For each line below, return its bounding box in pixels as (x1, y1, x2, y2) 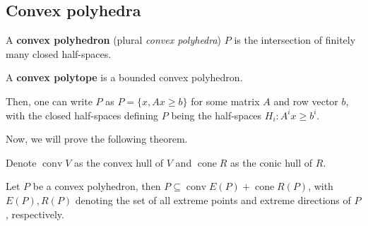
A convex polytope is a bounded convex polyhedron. (6, 70, 243, 85)
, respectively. (6, 206, 64, 221)
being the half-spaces (171, 107, 262, 122)
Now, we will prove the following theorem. (6, 131, 188, 146)
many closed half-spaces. (6, 46, 112, 61)
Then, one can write (6, 93, 93, 108)
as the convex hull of (74, 155, 164, 169)
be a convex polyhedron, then (32, 179, 161, 194)
